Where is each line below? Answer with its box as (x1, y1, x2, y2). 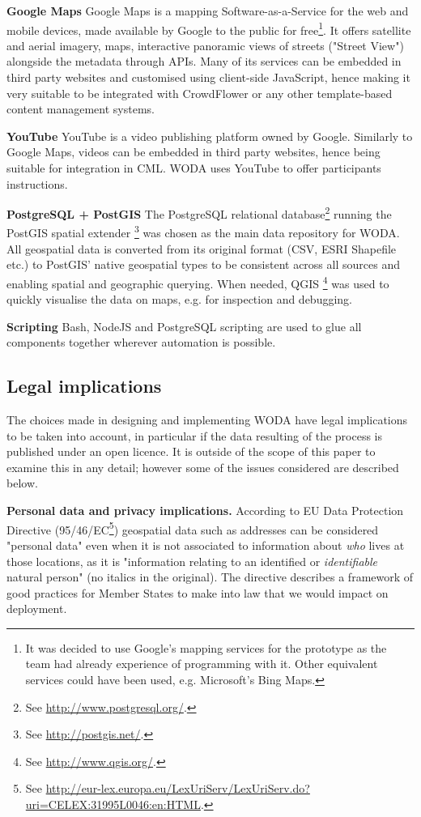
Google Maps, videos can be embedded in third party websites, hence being (6, 143, 381, 160)
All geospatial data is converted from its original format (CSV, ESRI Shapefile (6, 240, 397, 257)
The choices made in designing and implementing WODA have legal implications (6, 411, 408, 428)
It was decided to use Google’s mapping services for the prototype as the (25, 639, 387, 656)
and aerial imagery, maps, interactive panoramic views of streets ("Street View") (6, 36, 404, 53)
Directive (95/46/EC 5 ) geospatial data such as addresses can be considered (6, 518, 379, 538)
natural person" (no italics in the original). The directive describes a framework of (6, 568, 414, 585)
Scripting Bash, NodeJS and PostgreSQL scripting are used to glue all (6, 317, 362, 334)
